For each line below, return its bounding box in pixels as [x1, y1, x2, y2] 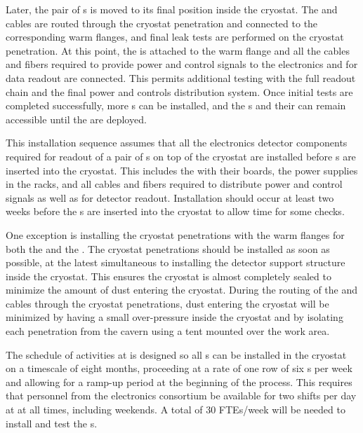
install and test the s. [6, 415, 98, 430]
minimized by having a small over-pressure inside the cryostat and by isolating [6, 310, 343, 324]
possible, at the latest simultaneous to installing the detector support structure [6, 255, 345, 270]
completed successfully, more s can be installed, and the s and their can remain [6, 98, 346, 113]
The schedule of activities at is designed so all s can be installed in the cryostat [6, 347, 347, 362]
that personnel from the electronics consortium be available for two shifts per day [6, 388, 357, 403]
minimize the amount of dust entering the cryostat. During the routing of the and [6, 282, 358, 297]
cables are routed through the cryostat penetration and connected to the [6, 15, 318, 30]
